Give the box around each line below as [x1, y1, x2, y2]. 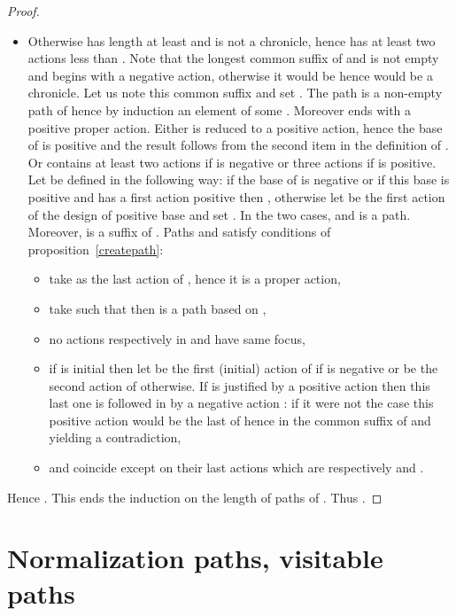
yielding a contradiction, [49, 428, 182, 447]
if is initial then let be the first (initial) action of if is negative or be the [49, 359, 438, 378]
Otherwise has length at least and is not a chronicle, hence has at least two [27, 31, 436, 50]
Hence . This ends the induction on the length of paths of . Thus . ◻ [7, 487, 383, 506]
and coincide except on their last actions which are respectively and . [49, 458, 424, 477]
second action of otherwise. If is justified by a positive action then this [49, 376, 430, 394]
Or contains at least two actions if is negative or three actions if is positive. [27, 152, 437, 171]
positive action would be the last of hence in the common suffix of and [49, 410, 431, 429]
